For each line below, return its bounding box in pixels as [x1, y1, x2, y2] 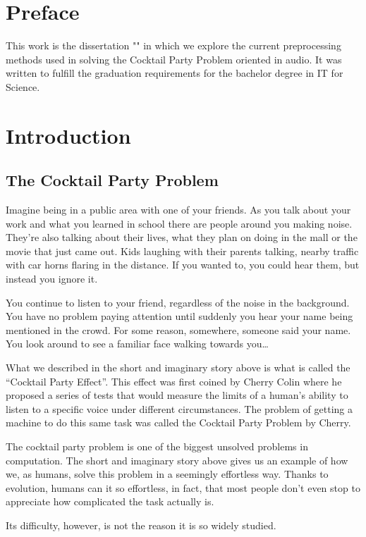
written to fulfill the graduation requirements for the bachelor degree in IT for [6, 66, 343, 80]
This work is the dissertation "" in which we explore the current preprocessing [6, 38, 341, 53]
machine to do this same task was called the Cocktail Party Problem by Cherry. [6, 415, 351, 430]
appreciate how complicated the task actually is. [6, 494, 214, 509]
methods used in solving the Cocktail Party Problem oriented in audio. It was [6, 51, 342, 66]
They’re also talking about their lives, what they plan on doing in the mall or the [6, 230, 358, 245]
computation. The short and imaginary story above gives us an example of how [6, 452, 348, 467]
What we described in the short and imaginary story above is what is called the [6, 360, 350, 375]
